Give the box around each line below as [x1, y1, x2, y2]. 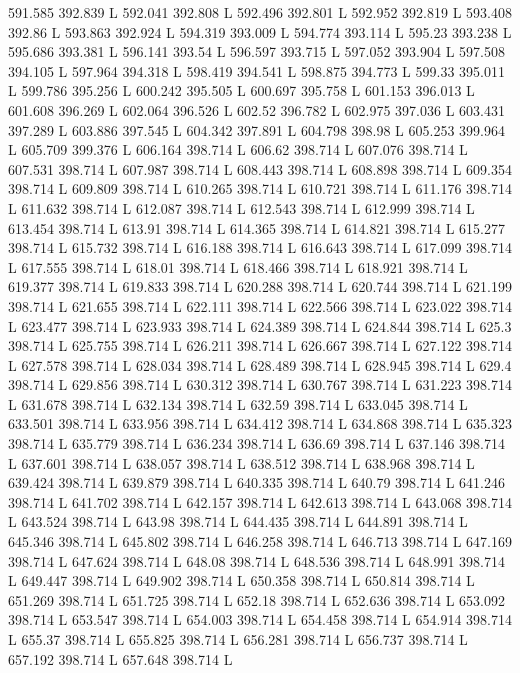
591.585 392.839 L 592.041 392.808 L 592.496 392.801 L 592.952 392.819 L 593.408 [8, 2, 512, 22]
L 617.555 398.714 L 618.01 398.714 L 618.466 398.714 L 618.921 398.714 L [8, 256, 468, 277]
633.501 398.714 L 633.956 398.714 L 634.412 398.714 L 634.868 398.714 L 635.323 [8, 413, 512, 434]
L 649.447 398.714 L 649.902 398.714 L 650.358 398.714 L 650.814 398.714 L [8, 570, 475, 591]
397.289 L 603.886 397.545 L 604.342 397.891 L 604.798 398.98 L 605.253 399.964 [8, 119, 505, 140]
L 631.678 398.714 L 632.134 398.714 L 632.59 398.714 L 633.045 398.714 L [8, 393, 468, 414]
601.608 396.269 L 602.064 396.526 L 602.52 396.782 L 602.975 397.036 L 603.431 [8, 99, 505, 120]
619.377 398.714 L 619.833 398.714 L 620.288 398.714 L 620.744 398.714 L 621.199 [8, 276, 512, 297]
